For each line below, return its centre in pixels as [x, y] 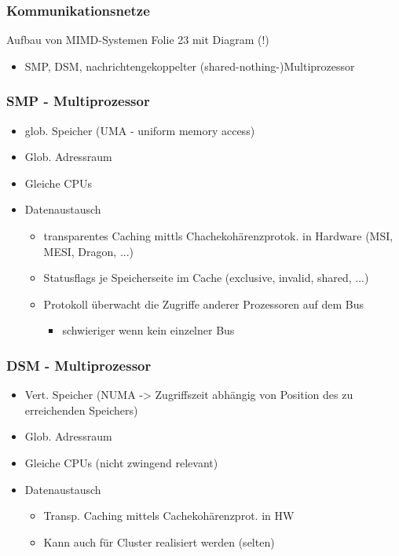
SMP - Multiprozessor [78, 101]
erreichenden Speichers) [81, 410]
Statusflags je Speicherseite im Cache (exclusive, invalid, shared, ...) [206, 278]
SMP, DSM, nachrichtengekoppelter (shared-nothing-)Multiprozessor [190, 66]
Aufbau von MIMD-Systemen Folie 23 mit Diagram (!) [138, 40]
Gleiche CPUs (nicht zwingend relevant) [121, 462]
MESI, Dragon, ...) [89, 251]
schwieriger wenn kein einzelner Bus [148, 330]
